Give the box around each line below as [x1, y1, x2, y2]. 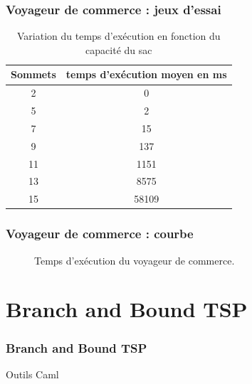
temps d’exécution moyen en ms [65, 67, 227, 82]
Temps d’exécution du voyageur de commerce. [34, 252, 235, 267]
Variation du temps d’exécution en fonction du [16, 28, 221, 43]
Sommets [11, 67, 56, 82]
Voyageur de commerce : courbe [6, 225, 194, 242]
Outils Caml [6, 366, 59, 381]
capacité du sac [85, 42, 152, 57]
